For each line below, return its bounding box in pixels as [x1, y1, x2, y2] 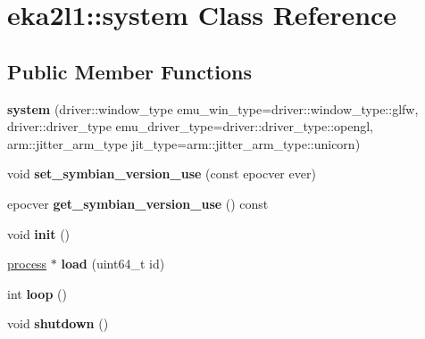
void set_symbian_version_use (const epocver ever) [7, 164, 316, 183]
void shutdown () [7, 314, 109, 333]
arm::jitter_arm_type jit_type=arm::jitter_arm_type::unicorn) [7, 134, 361, 153]
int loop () [7, 284, 67, 302]
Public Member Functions [7, 57, 252, 85]
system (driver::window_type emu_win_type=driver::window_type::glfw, [7, 99, 419, 118]
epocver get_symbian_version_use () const [7, 194, 269, 212]
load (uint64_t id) [61, 254, 165, 273]
